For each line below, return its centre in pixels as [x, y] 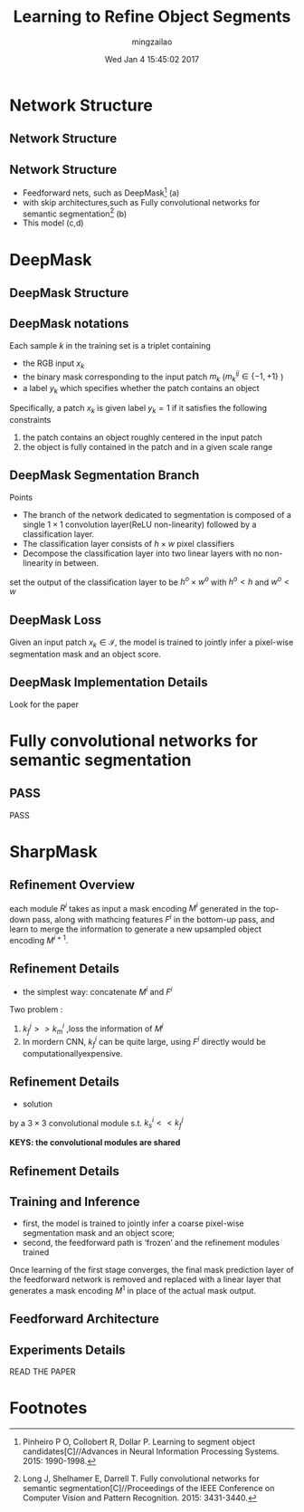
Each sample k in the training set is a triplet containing [110, 345]
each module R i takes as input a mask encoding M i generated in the [135, 907]
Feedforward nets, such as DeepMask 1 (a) [101, 192]
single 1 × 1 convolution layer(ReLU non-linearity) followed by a [139, 524]
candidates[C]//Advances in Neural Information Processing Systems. [151, 1451]
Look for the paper [44, 704]
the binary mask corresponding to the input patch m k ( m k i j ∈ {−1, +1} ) [153, 377]
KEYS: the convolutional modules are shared [95, 1143]
